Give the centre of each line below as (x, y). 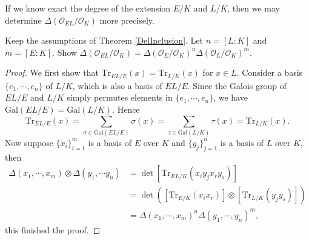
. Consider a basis (270, 72)
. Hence (126, 109)
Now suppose (29, 142)
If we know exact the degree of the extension (88, 8)
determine (23, 20)
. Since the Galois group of (237, 85)
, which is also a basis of (117, 85)
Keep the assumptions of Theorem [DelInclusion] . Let (104, 40)
